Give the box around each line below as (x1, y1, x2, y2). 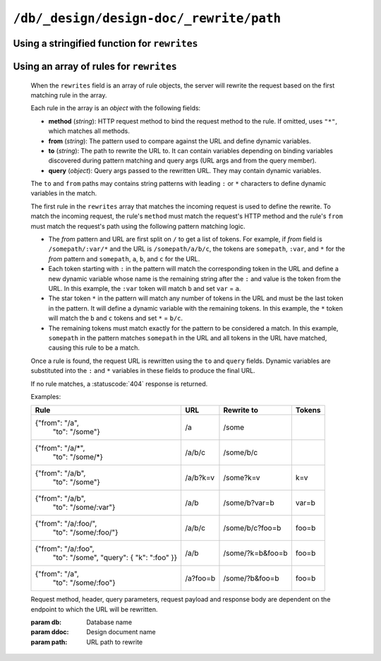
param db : (30, 618, 62, 626)
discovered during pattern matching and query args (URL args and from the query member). (48, 156, 317, 165)
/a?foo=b (185, 573, 216, 583)
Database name (86, 618, 133, 626)
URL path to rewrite (86, 638, 143, 646)
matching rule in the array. (30, 90, 107, 99)
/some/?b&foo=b (223, 573, 279, 583)
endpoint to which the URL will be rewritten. (30, 605, 158, 614)
